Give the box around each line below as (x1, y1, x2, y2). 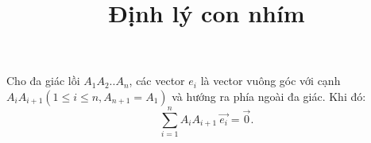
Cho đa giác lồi (6, 72, 80, 89)
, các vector (129, 72, 185, 89)
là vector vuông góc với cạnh (200, 72, 341, 89)
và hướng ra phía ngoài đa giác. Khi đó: (172, 87, 366, 104)
